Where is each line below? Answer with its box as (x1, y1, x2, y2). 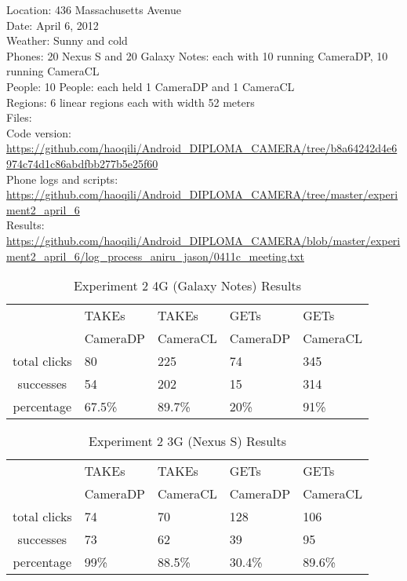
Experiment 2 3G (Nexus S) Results (89, 432, 286, 451)
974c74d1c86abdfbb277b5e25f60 (6, 155, 158, 171)
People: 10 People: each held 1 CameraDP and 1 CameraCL (6, 78, 295, 94)
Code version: (6, 124, 71, 141)
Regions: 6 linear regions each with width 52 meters (6, 93, 255, 110)
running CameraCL (6, 63, 100, 79)
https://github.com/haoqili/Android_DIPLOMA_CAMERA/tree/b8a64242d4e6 (6, 140, 398, 156)
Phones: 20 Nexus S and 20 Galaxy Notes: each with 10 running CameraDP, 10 (6, 47, 388, 64)
